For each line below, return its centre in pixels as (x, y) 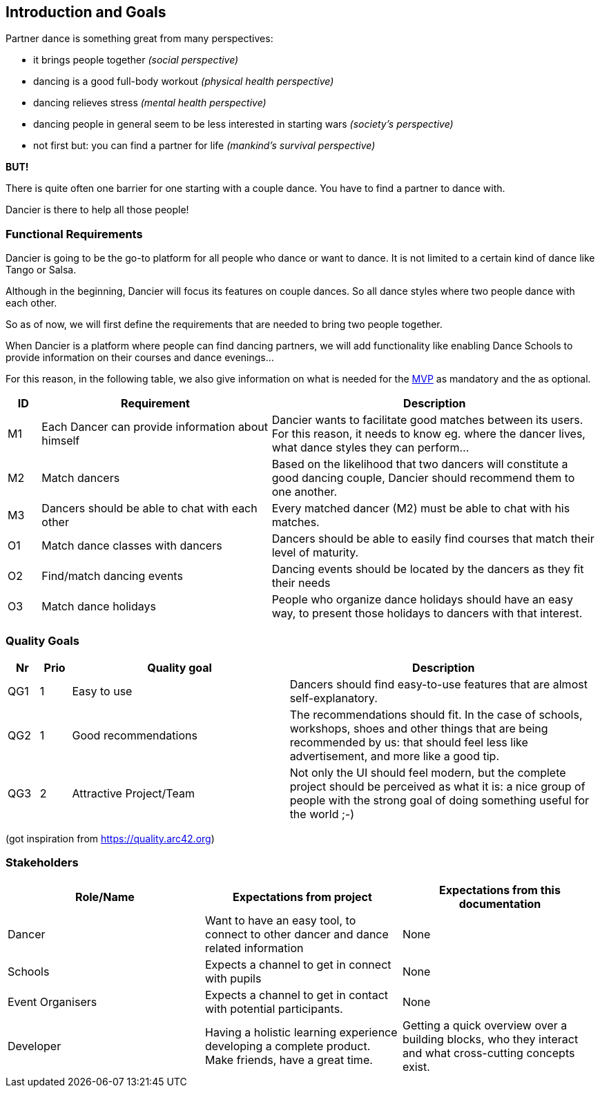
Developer (35, 1046)
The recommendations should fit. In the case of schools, (436, 714)
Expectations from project (302, 897)
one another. (304, 492)
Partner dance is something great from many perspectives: (139, 39)
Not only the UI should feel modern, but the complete (428, 772)
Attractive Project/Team (133, 793)
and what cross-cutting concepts (488, 1053)
